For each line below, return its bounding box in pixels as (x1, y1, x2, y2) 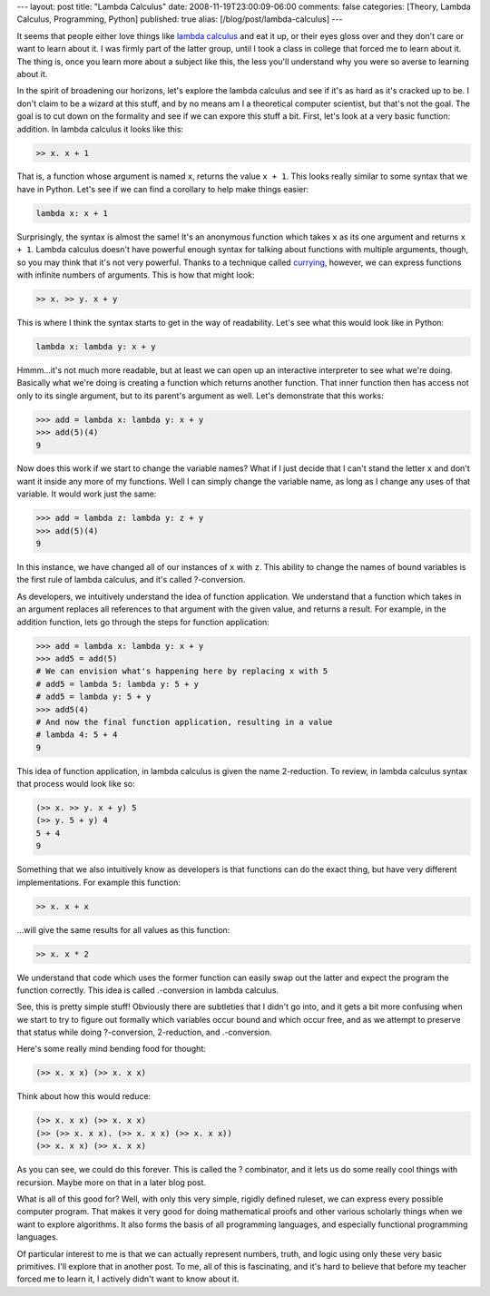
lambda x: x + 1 (35, 208, 109, 218)
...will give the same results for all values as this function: (16, 924, 230, 935)
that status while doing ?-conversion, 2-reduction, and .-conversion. (16, 1026, 272, 1038)
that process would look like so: (16, 779, 135, 790)
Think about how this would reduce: (16, 1091, 152, 1102)
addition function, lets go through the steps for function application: (16, 616, 269, 627)
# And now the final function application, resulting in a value (35, 717, 333, 727)
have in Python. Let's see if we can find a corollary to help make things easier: (16, 183, 309, 194)
